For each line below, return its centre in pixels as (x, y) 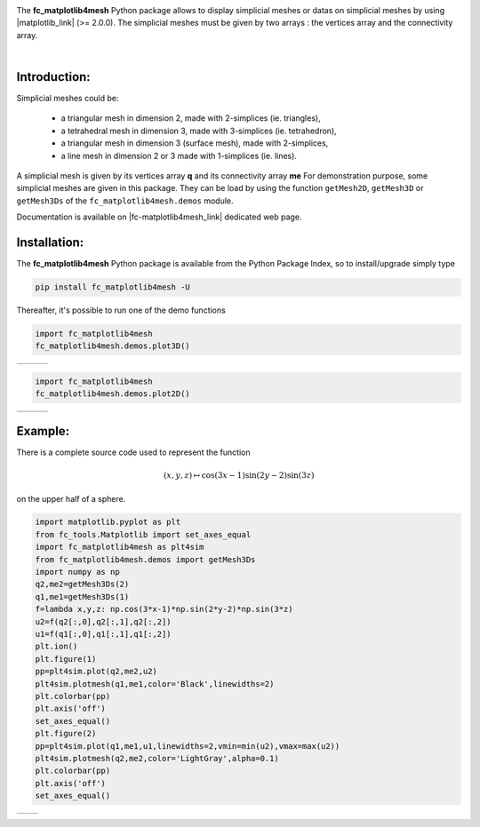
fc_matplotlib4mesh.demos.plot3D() (112, 346)
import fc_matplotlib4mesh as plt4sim (120, 547)
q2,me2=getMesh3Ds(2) (82, 584)
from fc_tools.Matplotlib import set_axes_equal (143, 534)
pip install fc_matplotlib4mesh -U (112, 287)
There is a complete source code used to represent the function (133, 452)
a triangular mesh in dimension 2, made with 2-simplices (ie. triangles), (191, 118)
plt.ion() (56, 647)
